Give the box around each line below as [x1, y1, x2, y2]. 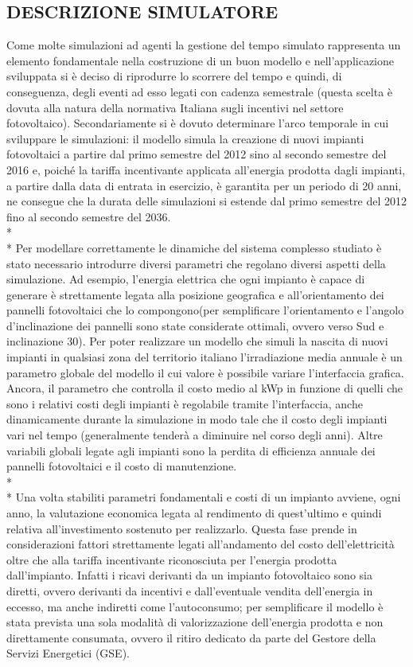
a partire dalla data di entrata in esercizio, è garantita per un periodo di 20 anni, [6, 177, 402, 193]
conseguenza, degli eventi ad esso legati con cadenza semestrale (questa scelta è [6, 83, 393, 99]
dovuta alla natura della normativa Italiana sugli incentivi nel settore [6, 99, 344, 115]
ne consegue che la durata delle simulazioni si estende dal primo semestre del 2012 [6, 193, 407, 209]
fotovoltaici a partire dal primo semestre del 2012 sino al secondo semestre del [6, 146, 387, 162]
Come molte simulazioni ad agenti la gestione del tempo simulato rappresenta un [6, 37, 401, 53]
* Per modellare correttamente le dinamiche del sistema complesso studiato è [6, 239, 382, 255]
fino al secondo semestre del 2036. [6, 208, 171, 224]
